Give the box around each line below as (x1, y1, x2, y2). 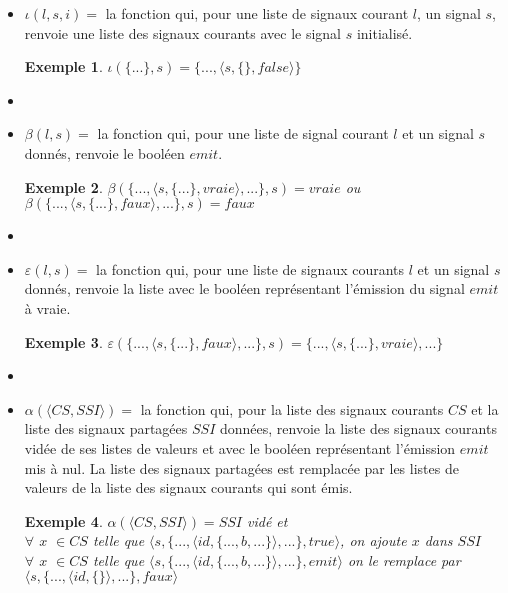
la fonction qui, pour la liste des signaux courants (140, 398, 444, 419)
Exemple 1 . (24, 56, 103, 77)
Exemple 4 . (24, 510, 103, 531)
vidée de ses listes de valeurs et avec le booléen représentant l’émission (24, 437, 456, 458)
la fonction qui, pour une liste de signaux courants (96, 258, 405, 279)
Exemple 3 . (24, 331, 103, 352)
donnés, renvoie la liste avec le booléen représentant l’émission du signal (24, 278, 465, 299)
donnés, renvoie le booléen (24, 142, 185, 163)
